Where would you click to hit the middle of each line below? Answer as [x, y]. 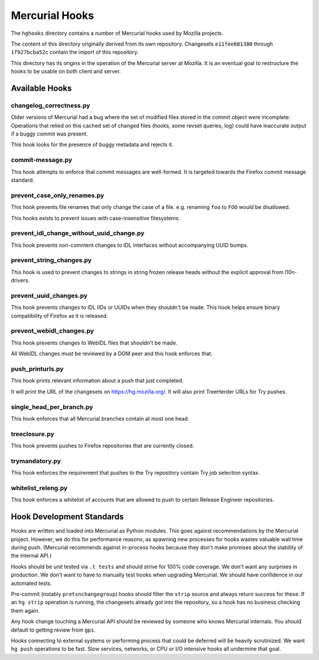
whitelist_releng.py [39, 488]
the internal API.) [31, 556]
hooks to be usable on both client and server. [66, 72]
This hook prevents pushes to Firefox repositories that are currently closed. [102, 446]
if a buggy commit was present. [49, 134]
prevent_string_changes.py [51, 260]
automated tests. [32, 583]
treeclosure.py [32, 434]
